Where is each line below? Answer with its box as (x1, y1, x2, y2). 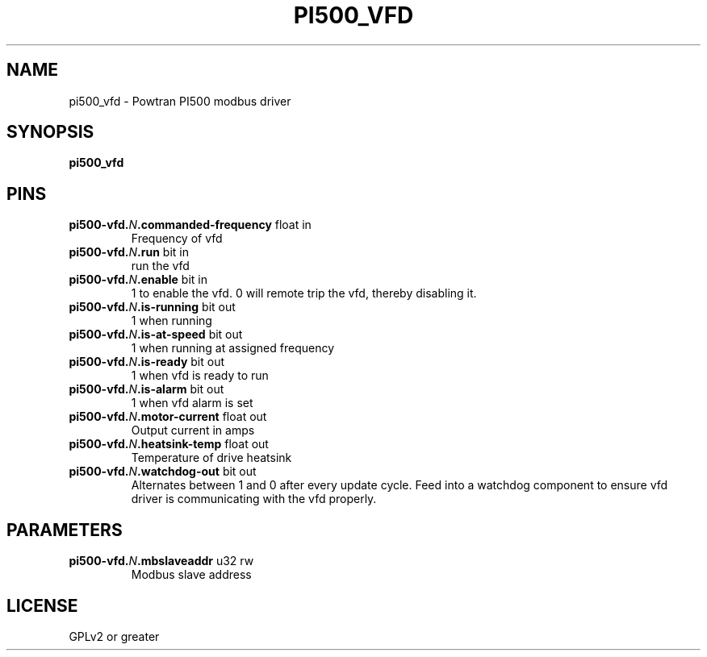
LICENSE (6, 595, 78, 616)
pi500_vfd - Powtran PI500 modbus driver (69, 94, 291, 108)
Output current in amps (131, 423, 255, 438)
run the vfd (131, 259, 190, 273)
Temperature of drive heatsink (131, 451, 292, 465)
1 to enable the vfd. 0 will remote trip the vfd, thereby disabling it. (131, 286, 477, 301)
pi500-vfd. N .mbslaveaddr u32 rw (69, 554, 254, 568)
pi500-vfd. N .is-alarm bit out (69, 382, 224, 397)
